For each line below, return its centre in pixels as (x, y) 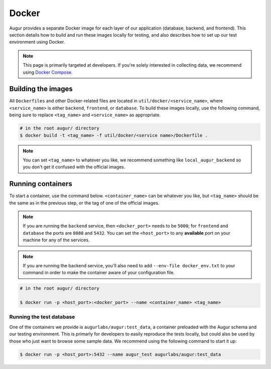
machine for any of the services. (56, 240)
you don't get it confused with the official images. (74, 167)
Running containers (41, 184)
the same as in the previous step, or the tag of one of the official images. (84, 203)
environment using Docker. (37, 42)
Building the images (41, 89)
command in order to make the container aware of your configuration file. (99, 273)
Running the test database (42, 317)
